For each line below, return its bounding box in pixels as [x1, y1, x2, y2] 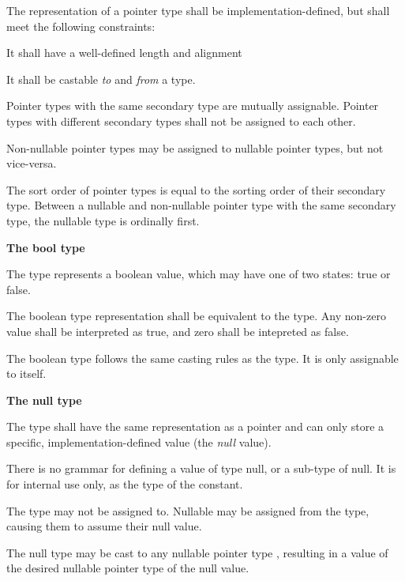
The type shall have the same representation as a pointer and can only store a [6, 418, 384, 435]
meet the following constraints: [6, 17, 156, 34]
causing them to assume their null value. [6, 518, 202, 534]
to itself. [6, 365, 47, 382]
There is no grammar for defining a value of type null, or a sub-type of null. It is [6, 460, 396, 477]
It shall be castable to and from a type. [6, 70, 196, 87]
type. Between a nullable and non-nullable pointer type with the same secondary [6, 197, 396, 213]
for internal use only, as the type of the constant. [6, 476, 243, 492]
